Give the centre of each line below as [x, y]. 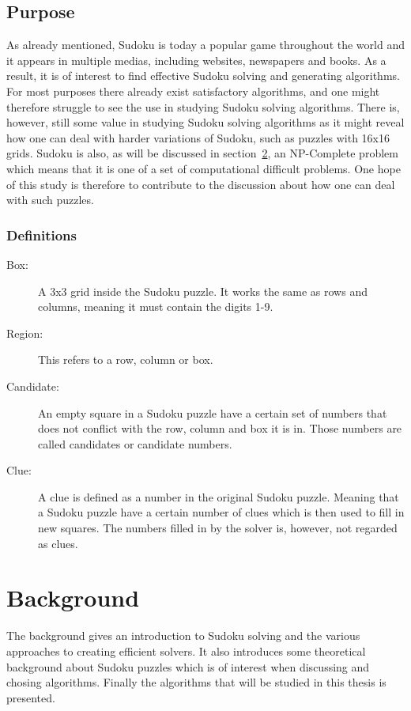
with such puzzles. [50, 200]
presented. [31, 697]
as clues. [58, 543]
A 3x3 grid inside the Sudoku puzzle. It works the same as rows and [203, 291]
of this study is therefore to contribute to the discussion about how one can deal [201, 184]
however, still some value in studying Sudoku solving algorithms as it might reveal [205, 122]
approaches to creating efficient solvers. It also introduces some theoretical [186, 650]
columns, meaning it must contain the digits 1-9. [156, 306]
